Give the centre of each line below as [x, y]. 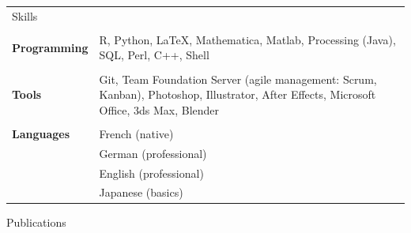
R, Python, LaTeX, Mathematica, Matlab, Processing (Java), [247, 39]
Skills [25, 15]
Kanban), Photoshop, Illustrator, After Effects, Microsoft [238, 94]
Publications [36, 222]
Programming [50, 47]
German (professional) [153, 153]
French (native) [136, 133]
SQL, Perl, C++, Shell [154, 55]
